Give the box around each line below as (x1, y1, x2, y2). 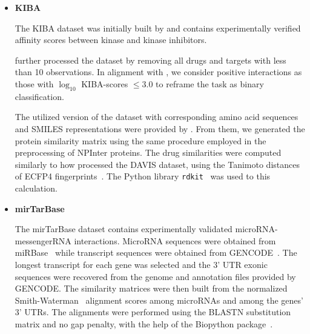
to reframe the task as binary (156, 77, 264, 90)
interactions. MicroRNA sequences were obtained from (74, 234, 276, 247)
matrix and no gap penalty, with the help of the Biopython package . (15, 317, 273, 330)
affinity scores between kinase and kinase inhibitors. (15, 33, 207, 46)
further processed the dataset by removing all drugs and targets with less (15, 53, 286, 66)
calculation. (15, 181, 58, 194)
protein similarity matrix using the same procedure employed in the (15, 134, 266, 147)
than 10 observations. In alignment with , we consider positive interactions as (15, 65, 302, 78)
